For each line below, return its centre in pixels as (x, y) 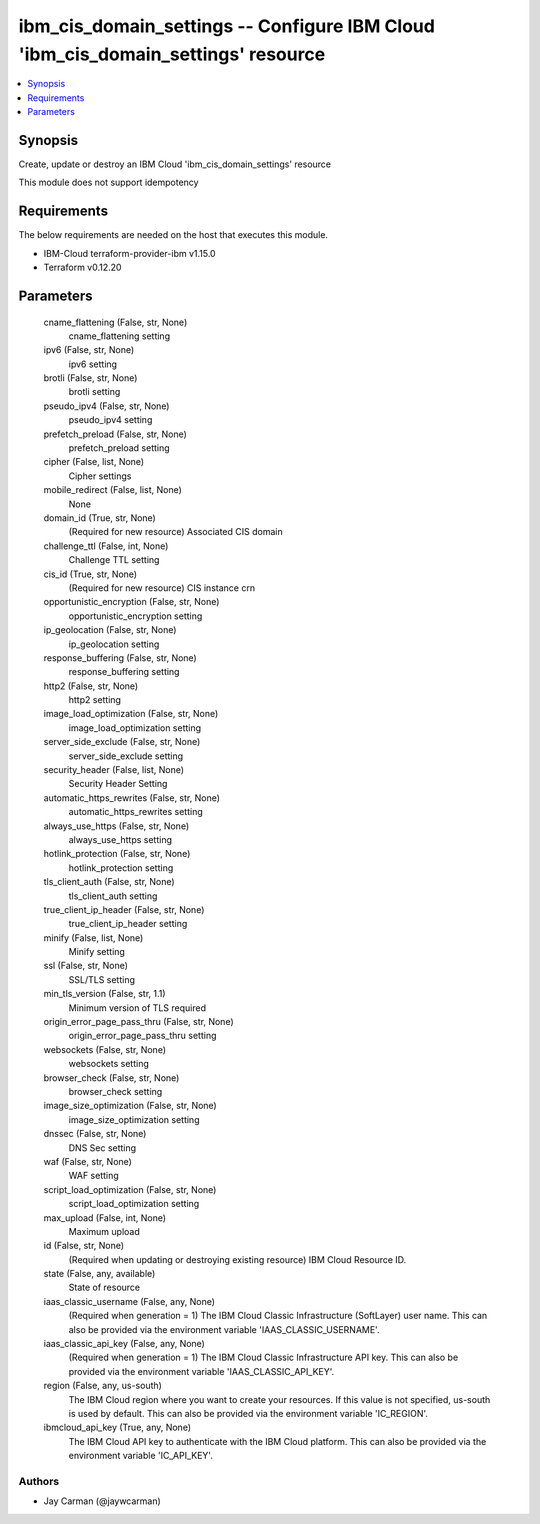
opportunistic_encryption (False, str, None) (131, 602)
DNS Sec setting (102, 1147)
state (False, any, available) (99, 1274)
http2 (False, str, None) (91, 686)
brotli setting (94, 392)
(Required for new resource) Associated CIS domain (176, 532)
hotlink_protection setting (121, 867)
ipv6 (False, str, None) (89, 350)
